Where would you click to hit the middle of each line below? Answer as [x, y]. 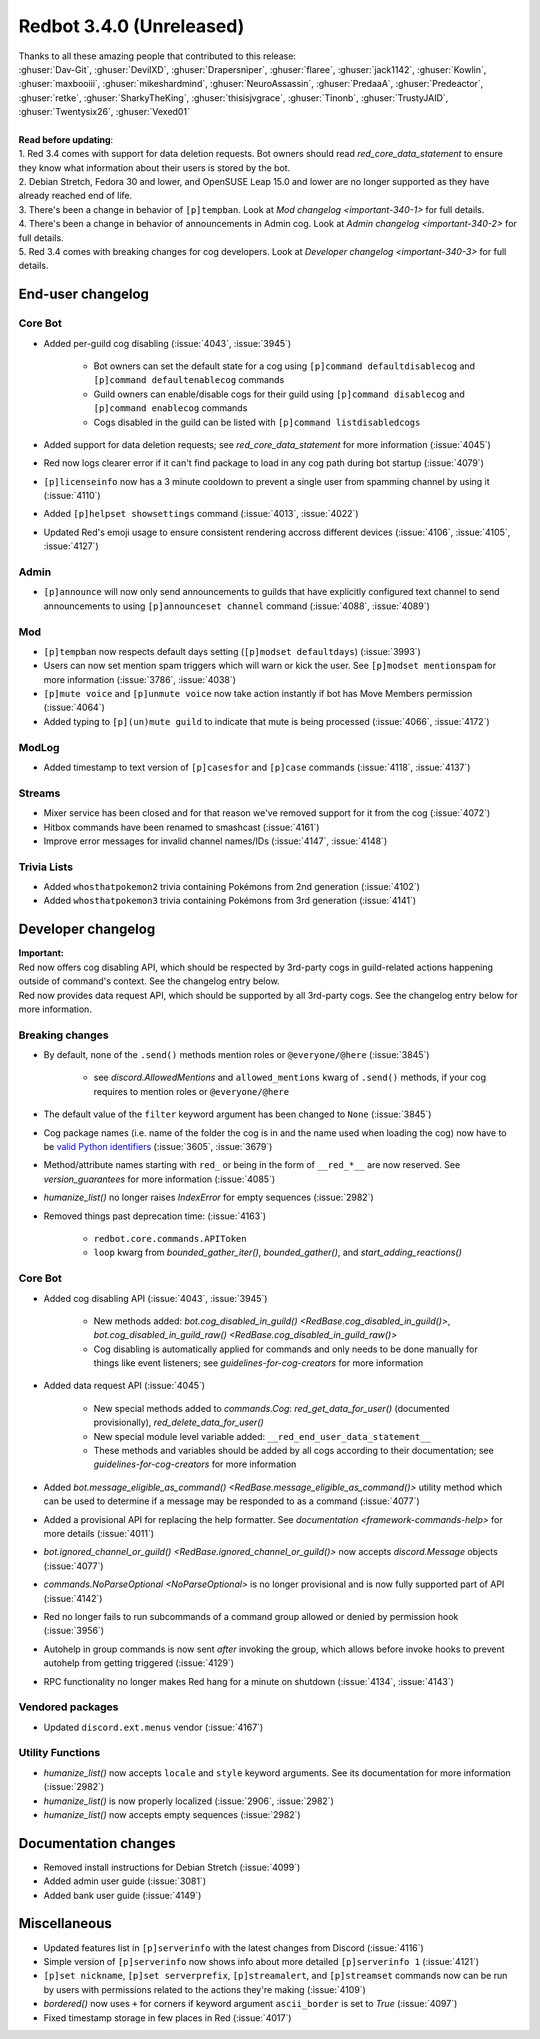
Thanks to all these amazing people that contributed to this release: [157, 56]
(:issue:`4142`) [73, 1598]
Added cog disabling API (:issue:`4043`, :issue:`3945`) [155, 1298]
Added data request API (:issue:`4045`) [124, 1386]
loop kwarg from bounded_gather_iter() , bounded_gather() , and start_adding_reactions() [277, 1252]
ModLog [39, 747]
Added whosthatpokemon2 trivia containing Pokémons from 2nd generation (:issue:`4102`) [231, 887]
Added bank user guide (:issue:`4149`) [122, 1895]
